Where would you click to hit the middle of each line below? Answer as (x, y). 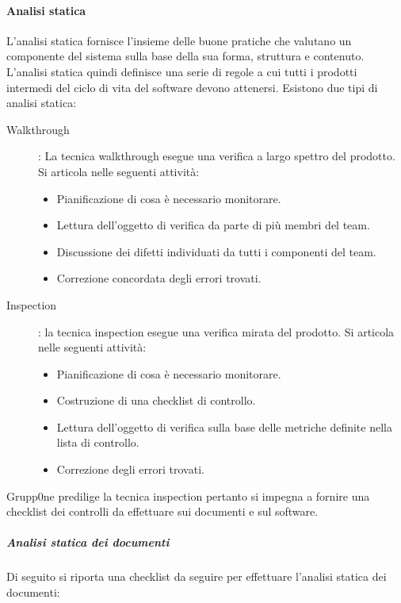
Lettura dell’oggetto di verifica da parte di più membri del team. (213, 225)
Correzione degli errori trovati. (130, 469)
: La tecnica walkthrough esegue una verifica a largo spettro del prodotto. (217, 156)
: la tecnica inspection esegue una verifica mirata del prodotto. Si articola (216, 331)
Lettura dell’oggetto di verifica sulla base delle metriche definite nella (224, 426)
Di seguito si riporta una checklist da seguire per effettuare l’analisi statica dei (197, 576)
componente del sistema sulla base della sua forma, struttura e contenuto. (185, 56)
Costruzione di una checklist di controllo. (156, 400)
